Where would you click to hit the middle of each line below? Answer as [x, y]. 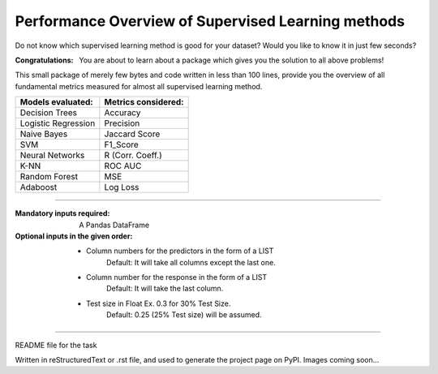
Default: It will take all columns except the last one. [191, 262]
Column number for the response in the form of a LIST [177, 277]
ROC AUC [123, 166]
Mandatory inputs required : [62, 213]
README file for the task [56, 345]
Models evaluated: [56, 102]
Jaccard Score [132, 134]
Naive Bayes [44, 134]
